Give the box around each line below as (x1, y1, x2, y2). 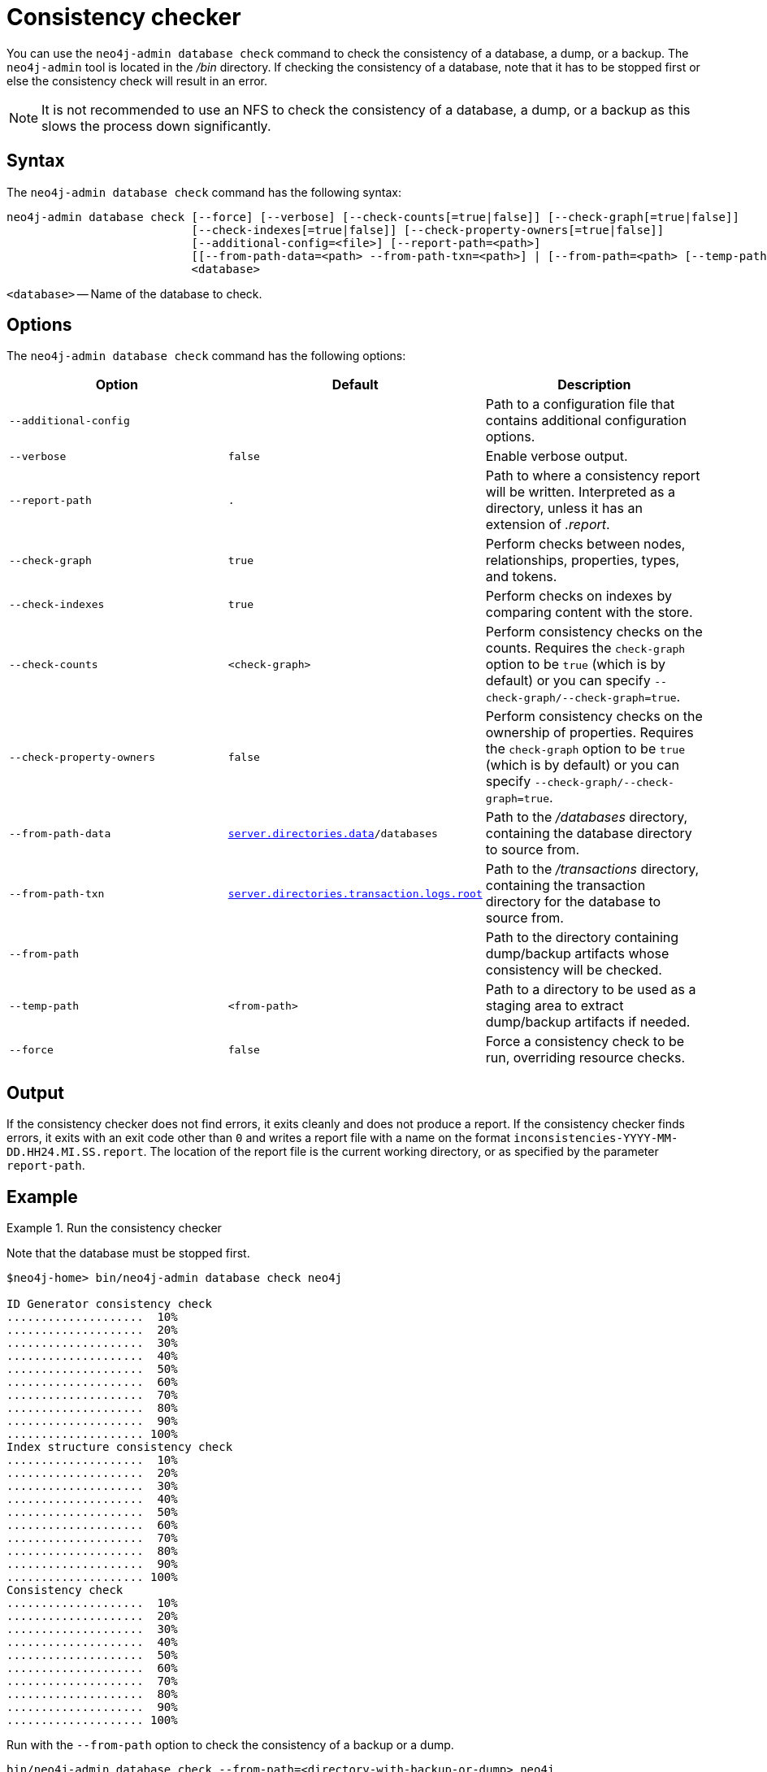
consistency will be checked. (485, 962, 662, 979)
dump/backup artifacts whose (485, 945, 669, 962)
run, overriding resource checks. (485, 1049, 686, 1066)
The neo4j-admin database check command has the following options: (6, 349, 406, 363)
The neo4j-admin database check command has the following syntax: (6, 185, 401, 199)
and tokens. (485, 568, 557, 585)
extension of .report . (485, 516, 610, 533)
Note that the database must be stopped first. (6, 1246, 250, 1261)
